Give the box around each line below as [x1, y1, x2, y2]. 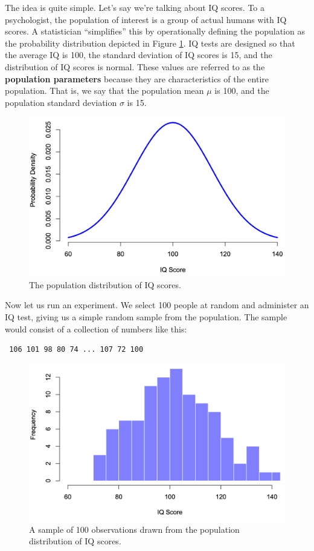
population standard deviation [5, 96, 117, 108]
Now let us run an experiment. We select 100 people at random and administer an [5, 299, 309, 311]
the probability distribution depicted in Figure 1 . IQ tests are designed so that [5, 36, 295, 49]
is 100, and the [214, 84, 269, 97]
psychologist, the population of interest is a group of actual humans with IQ [5, 13, 287, 25]
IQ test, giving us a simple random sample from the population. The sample [5, 311, 287, 323]
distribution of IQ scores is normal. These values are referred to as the [5, 60, 265, 73]
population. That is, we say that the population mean [5, 84, 204, 97]
